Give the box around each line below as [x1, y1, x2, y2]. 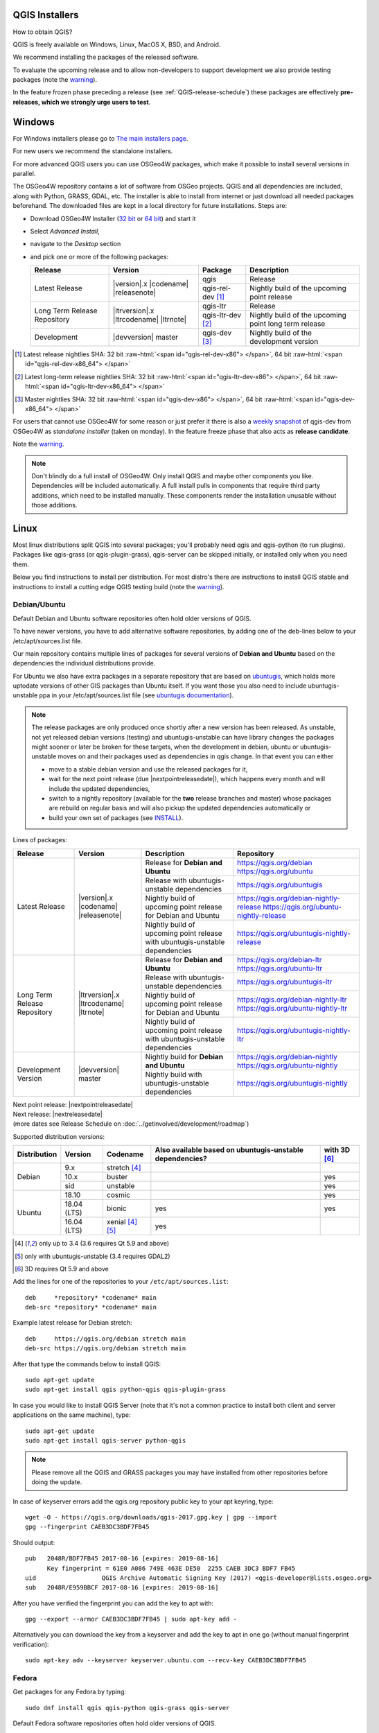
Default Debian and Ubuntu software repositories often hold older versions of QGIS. [12, 614, 252, 622]
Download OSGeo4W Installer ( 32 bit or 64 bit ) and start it [30, 214, 196, 223]
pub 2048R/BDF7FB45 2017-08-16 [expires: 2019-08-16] [25, 1555, 219, 1562]
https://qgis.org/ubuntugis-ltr [236, 977, 333, 986]
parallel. [12, 169, 36, 177]
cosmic [106, 1190, 131, 1200]
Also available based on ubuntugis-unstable [155, 1145, 304, 1155]
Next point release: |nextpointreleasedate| [12, 1100, 133, 1108]
